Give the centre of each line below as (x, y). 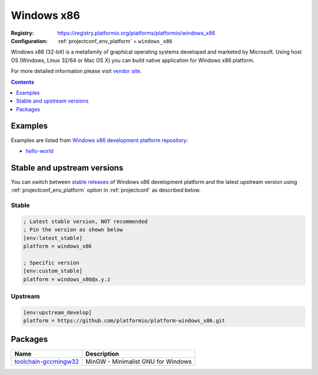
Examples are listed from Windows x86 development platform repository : (100, 140)
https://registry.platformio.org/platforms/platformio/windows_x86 (136, 33)
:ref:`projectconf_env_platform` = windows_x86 (115, 41)
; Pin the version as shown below (73, 230)
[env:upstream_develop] (58, 312)
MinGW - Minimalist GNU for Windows (139, 361)
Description (102, 354)
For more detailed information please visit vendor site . (76, 71)
